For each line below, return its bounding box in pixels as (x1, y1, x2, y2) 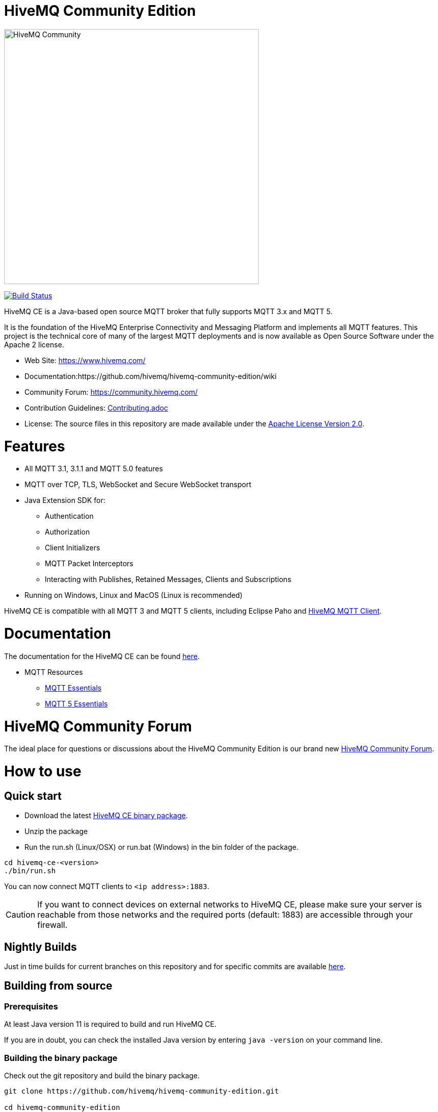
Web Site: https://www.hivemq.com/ (24, 356, 146, 365)
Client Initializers (45, 543, 100, 552)
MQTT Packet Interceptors (45, 559, 133, 568)
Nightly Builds (4, 940, 77, 953)
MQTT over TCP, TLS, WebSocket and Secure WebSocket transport (24, 480, 252, 489)
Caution (6, 909, 36, 920)
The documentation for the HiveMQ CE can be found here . (4, 651, 200, 661)
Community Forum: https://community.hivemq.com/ (24, 387, 198, 396)
